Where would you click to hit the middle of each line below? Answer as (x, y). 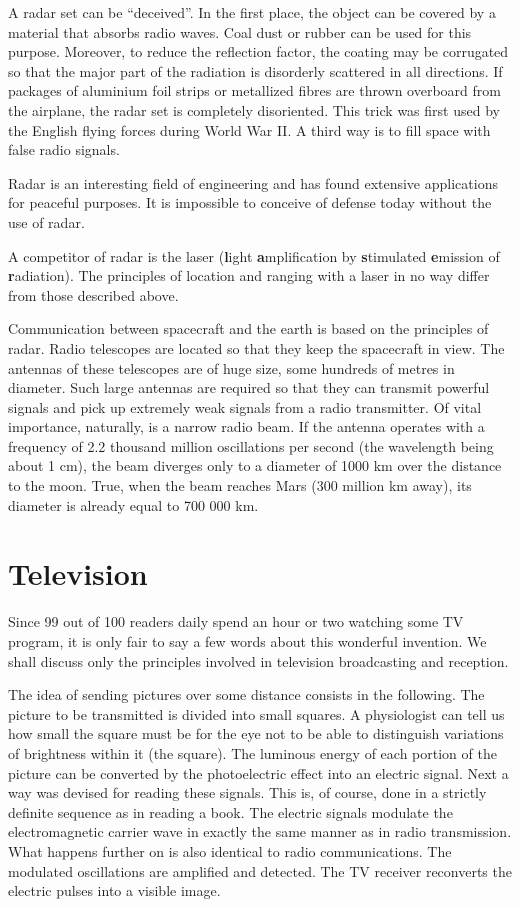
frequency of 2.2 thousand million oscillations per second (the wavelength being (251, 445)
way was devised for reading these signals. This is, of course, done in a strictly (247, 792)
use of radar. (46, 221)
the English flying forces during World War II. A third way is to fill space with (249, 129)
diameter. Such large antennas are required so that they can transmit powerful (249, 387)
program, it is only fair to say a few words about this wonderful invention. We (247, 640)
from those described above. (93, 294)
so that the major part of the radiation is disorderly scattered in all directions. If (255, 70)
